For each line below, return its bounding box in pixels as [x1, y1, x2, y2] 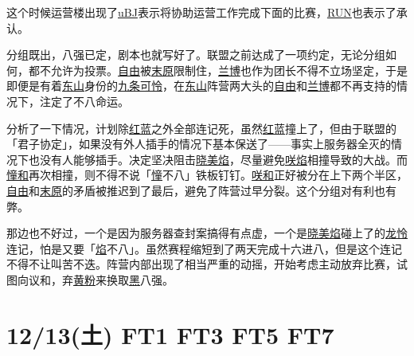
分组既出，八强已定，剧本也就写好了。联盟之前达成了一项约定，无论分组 [6, 46, 385, 63]
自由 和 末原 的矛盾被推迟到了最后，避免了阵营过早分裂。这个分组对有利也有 [6, 182, 396, 198]
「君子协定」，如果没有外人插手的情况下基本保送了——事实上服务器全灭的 [6, 135, 391, 152]
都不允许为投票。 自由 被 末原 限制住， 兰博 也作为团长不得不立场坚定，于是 [28, 61, 408, 78]
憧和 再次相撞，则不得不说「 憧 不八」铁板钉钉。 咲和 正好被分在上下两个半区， [6, 166, 408, 183]
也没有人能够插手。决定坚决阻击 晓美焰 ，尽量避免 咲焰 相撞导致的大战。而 [28, 151, 408, 167]
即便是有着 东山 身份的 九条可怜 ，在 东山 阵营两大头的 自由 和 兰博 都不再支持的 [6, 77, 396, 94]
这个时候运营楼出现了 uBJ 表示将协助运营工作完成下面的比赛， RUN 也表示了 [6, 4, 396, 20]
